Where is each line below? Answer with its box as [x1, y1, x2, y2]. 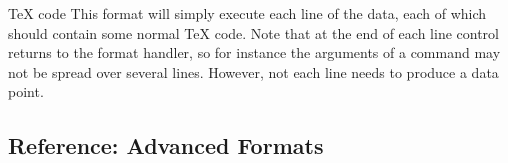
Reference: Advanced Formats [8, 130, 324, 161]
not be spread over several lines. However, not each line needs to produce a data [8, 61, 499, 82]
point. [8, 81, 44, 102]
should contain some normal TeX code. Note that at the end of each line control [8, 22, 499, 43]
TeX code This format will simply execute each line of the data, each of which [8, 3, 487, 23]
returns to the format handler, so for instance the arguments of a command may [8, 42, 501, 63]
